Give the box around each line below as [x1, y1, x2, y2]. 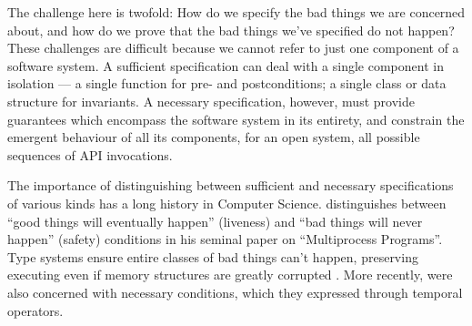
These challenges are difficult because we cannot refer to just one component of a [7, 38, 459, 57]
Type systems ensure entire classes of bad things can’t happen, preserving [7, 247, 418, 266]
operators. [7, 301, 64, 320]
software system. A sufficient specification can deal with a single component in [7, 56, 444, 75]
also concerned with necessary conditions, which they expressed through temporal [7, 282, 463, 301]
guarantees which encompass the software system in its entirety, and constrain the [7, 109, 465, 128]
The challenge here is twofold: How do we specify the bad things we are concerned [7, 3, 466, 21]
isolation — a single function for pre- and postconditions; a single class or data [7, 74, 447, 93]
